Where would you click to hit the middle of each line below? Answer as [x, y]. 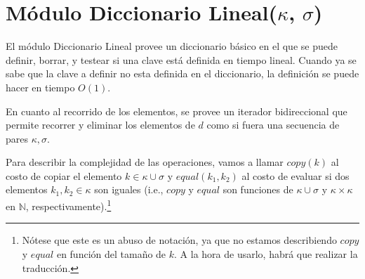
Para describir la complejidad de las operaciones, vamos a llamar [145, 162]
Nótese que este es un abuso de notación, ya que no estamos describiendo [179, 240]
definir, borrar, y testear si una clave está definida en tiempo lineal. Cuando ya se [181, 59]
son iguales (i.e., [129, 189]
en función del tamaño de [111, 253]
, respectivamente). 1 [68, 205]
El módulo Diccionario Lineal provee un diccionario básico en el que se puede [172, 46]
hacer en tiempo [40, 87]
